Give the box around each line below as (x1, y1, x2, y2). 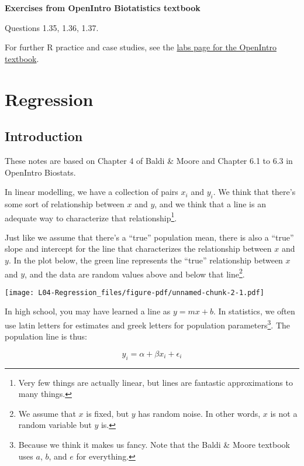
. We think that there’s (213, 186, 296, 198)
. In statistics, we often (213, 305, 295, 317)
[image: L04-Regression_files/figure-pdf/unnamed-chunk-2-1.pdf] (5, 288, 264, 297)
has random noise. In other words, (138, 407, 261, 419)
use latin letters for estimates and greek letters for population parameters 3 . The (5, 317, 291, 331)
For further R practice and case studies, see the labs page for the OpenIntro (5, 41, 277, 53)
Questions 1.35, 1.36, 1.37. (5, 21, 99, 33)
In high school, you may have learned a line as (5, 305, 171, 317)
